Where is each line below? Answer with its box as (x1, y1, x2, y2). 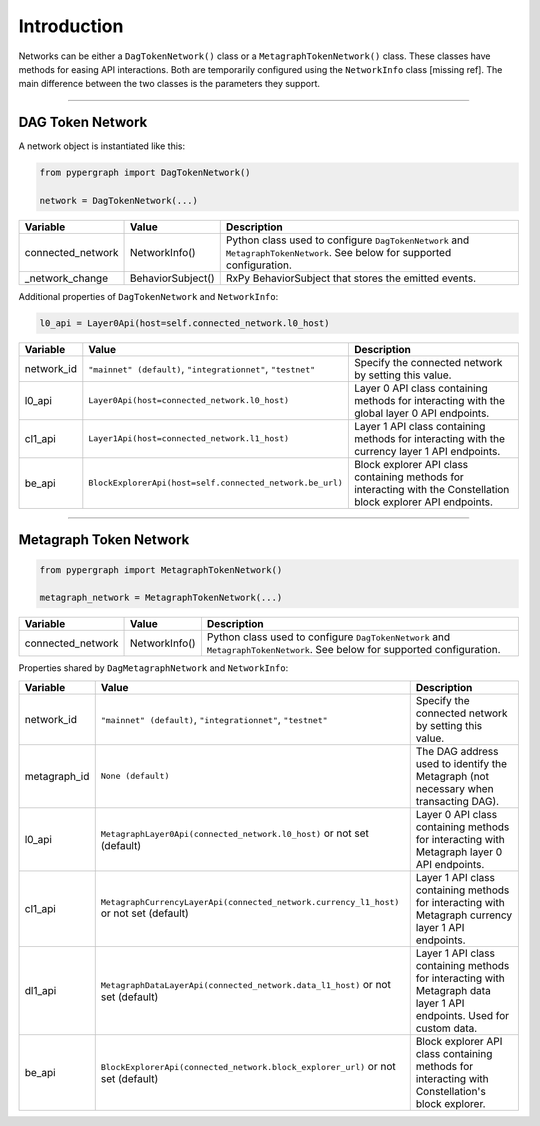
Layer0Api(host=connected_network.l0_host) (88, 395, 290, 406)
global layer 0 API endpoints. (353, 406, 490, 420)
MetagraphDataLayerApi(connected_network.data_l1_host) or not (100, 977, 392, 991)
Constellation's (415, 1084, 487, 1098)
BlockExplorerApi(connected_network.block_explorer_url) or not (100, 1059, 396, 1073)
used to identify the (415, 756, 508, 770)
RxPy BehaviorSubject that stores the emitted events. (225, 271, 477, 285)
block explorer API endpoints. (353, 495, 494, 509)
